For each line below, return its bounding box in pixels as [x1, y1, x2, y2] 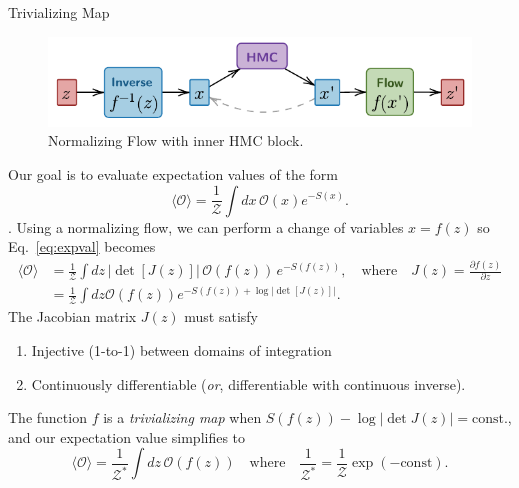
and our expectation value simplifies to [8, 426, 246, 447]
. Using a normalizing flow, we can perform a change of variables [8, 216, 404, 237]
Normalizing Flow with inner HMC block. [48, 130, 304, 151]
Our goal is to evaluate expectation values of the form [8, 163, 338, 184]
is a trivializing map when [103, 407, 262, 428]
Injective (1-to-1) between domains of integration [31, 340, 332, 361]
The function [8, 407, 87, 428]
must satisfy [184, 306, 259, 327]
